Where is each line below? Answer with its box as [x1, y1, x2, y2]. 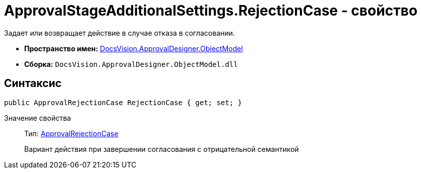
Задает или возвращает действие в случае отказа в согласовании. [4, 28, 235, 37]
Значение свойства [4, 113, 71, 122]
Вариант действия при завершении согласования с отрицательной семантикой [24, 144, 299, 153]
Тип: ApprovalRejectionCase [24, 129, 118, 138]
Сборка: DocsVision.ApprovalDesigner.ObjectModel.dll [24, 59, 238, 68]
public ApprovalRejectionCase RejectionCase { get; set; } [4, 98, 243, 107]
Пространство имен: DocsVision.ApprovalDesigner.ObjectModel [24, 44, 243, 53]
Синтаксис [4, 77, 62, 90]
